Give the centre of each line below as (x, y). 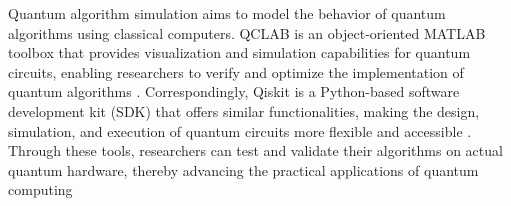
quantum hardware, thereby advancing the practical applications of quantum (243, 169)
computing (40, 189)
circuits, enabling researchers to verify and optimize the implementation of (236, 71)
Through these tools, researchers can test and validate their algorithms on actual (255, 150)
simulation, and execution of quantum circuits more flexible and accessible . (240, 130)
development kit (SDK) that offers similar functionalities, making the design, (244, 110)
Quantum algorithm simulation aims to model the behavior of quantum (227, 13)
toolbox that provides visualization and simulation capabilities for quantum (239, 52)
